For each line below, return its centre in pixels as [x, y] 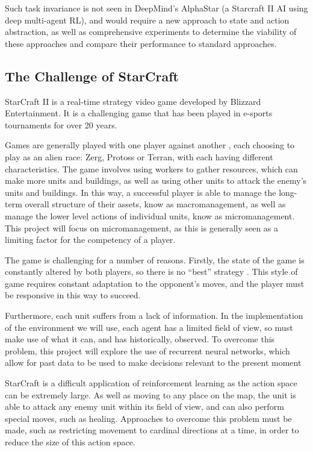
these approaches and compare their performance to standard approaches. [141, 43]
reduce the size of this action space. [70, 442]
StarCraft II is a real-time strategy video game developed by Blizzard [133, 101]
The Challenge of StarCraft [92, 76]
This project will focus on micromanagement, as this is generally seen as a [142, 228]
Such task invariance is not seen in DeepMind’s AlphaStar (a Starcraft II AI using [156, 8]
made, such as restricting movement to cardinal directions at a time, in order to [152, 430]
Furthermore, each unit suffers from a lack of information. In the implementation [154, 315]
